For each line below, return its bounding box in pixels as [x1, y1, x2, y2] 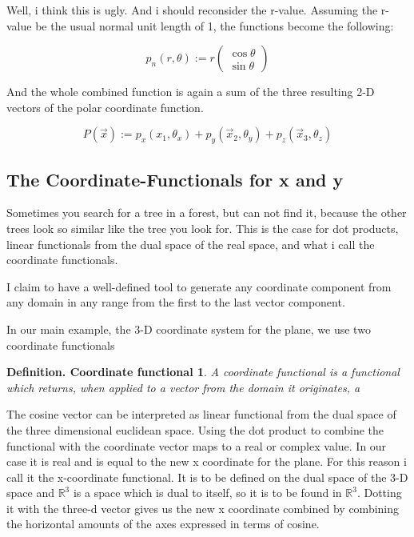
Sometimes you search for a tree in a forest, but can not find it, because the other [6, 204, 407, 221]
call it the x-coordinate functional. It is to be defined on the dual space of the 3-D [6, 468, 408, 485]
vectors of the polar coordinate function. [6, 98, 204, 115]
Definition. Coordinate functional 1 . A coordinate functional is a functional [6, 363, 400, 380]
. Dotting [356, 484, 402, 501]
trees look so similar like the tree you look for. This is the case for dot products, [6, 219, 399, 236]
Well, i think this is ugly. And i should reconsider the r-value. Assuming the [6, 2, 378, 18]
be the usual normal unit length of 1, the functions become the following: [35, 17, 394, 34]
